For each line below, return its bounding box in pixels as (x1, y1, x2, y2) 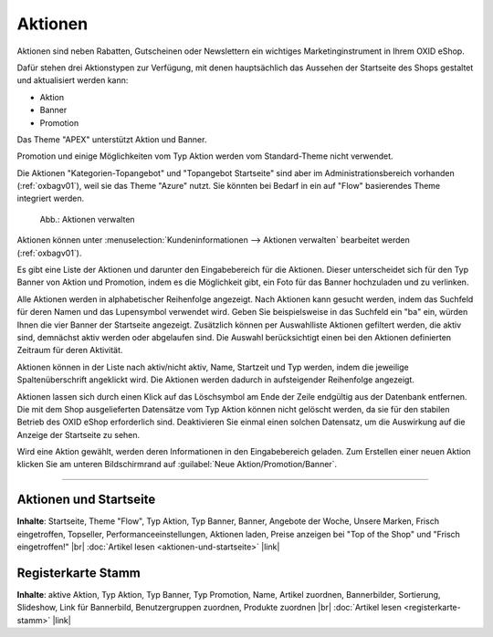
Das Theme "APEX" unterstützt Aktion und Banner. (16, 133, 207, 145)
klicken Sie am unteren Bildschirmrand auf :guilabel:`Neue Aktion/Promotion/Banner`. (16, 459, 338, 470)
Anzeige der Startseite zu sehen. (16, 429, 141, 440)
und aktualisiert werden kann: (16, 75, 129, 86)
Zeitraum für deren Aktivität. (16, 345, 123, 356)
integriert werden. (16, 193, 85, 204)
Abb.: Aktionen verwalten (39, 214, 136, 225)
